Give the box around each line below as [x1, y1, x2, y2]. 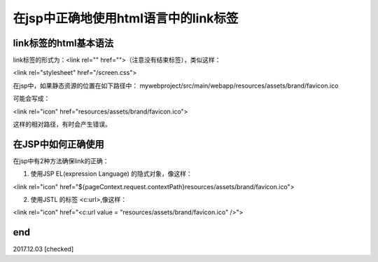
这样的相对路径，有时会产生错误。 [13, 120, 111, 129]
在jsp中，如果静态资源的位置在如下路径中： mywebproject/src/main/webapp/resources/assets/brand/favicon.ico [13, 81, 339, 90]
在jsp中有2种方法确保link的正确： [13, 156, 109, 165]
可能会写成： [13, 95, 50, 103]
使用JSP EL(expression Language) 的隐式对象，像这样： [30, 170, 192, 178]
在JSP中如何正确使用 [13, 138, 104, 150]
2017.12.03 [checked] [13, 245, 73, 254]
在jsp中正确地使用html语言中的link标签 [13, 11, 239, 26]
